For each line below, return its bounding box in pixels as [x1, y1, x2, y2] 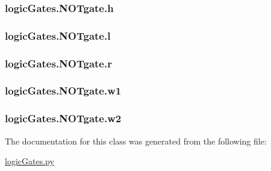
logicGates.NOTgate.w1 [5, 83, 122, 98]
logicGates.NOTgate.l [5, 28, 111, 43]
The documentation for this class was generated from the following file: [5, 134, 267, 147]
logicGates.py [5, 155, 54, 167]
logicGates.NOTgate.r [5, 55, 112, 70]
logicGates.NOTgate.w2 [5, 111, 122, 126]
